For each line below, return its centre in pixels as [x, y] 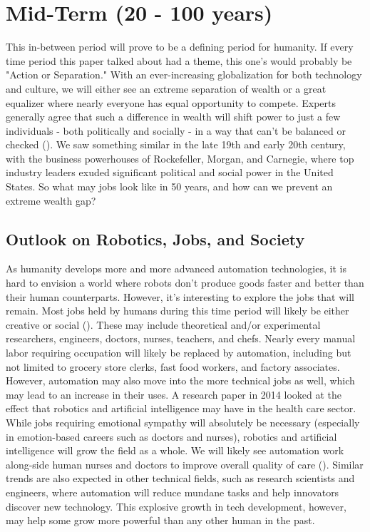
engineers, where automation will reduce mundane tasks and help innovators [173, 492]
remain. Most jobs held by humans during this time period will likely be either [178, 311]
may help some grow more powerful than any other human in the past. [160, 520]
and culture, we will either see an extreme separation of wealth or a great [166, 88]
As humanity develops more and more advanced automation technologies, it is [176, 268]
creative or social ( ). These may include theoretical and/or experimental [163, 324]
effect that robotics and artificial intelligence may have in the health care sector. [181, 408]
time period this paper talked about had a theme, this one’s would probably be [179, 60]
